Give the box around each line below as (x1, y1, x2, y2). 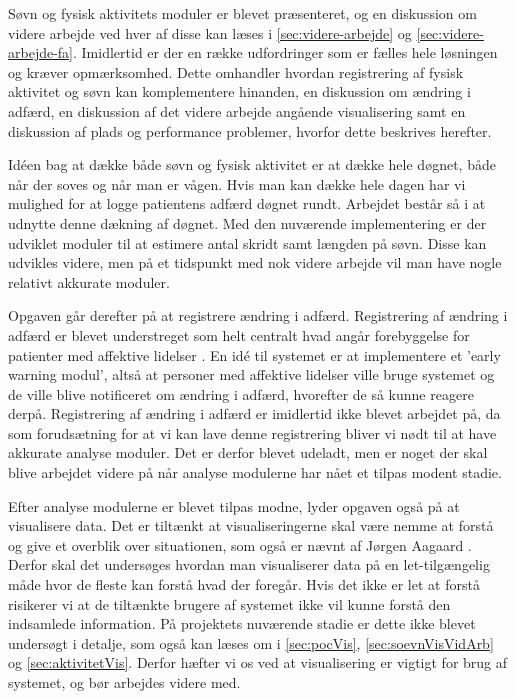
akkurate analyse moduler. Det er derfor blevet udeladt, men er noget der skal (8, 442, 488, 463)
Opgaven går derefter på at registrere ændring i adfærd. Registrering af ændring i (8, 305, 508, 326)
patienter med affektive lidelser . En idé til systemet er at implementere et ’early (8, 344, 501, 365)
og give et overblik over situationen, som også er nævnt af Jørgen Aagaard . (8, 534, 472, 555)
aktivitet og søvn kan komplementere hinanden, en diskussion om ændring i (8, 81, 471, 102)
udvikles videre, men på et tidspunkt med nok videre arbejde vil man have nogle (8, 252, 502, 273)
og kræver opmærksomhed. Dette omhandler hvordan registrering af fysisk (8, 61, 464, 82)
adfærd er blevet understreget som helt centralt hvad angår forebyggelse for (8, 324, 470, 345)
